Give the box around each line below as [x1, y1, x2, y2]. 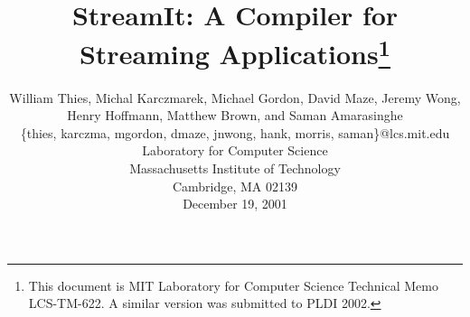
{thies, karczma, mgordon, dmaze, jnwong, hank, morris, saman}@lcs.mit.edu [20, 123, 450, 142]
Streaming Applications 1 [79, 32, 391, 72]
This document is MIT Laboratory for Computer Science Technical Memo [28, 275, 438, 294]
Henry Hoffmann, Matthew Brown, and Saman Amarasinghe [67, 106, 403, 125]
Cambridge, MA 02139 [172, 176, 298, 195]
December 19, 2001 [183, 194, 287, 213]
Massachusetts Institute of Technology [129, 159, 341, 178]
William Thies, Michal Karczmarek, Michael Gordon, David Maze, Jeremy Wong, [9, 88, 461, 107]
